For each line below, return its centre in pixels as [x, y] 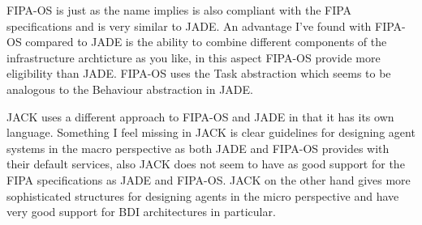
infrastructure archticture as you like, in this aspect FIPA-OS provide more [194, 57]
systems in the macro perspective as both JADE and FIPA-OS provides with [198, 148]
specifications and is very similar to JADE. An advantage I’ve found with [189, 25]
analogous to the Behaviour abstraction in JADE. [130, 89]
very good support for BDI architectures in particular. [141, 212]
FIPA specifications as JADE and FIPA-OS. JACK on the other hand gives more [209, 179]
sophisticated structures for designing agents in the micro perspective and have [203, 195]
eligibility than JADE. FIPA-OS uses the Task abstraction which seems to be [199, 73]
